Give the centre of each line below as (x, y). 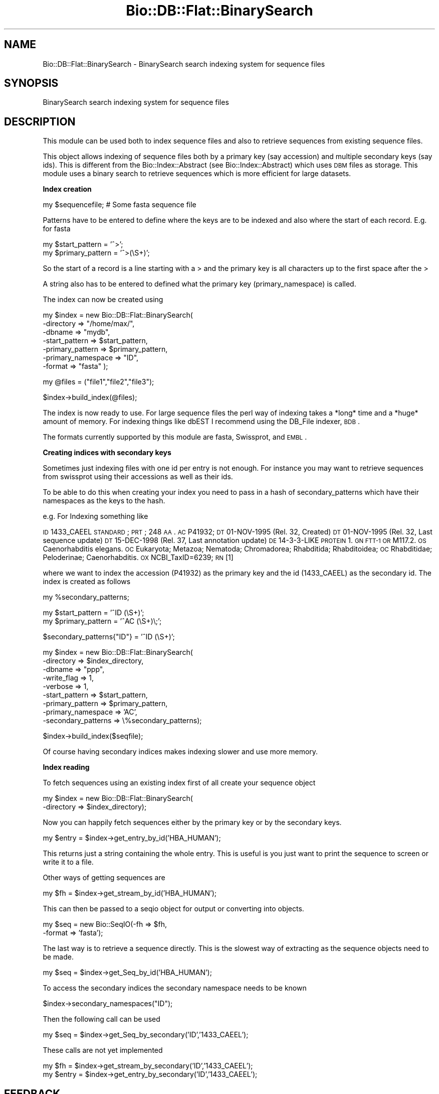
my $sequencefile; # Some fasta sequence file (120, 205)
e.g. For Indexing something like (95, 516)
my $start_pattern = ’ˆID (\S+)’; (93, 613)
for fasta (57, 229)
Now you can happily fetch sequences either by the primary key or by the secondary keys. (192, 823)
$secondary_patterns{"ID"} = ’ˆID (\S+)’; (109, 637)
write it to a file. (68, 862)
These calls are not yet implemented (103, 1050)
